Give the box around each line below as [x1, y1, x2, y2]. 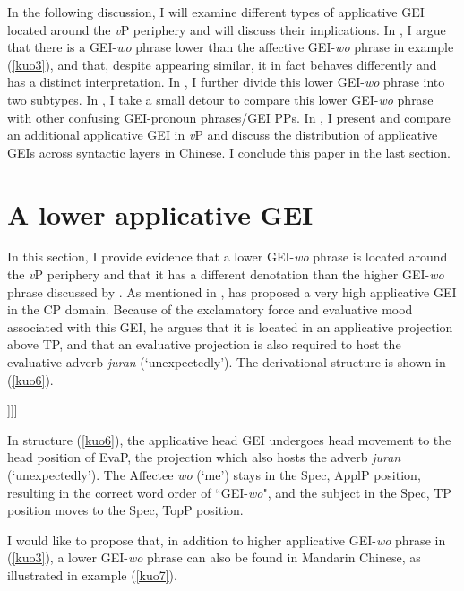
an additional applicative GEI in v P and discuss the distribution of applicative [7, 125, 438, 144]
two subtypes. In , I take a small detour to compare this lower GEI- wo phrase [7, 90, 434, 108]
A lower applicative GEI [7, 195, 314, 232]
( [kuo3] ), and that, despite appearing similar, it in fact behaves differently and [7, 55, 437, 73]
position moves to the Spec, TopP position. [7, 501, 244, 519]
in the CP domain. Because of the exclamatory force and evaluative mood [7, 300, 413, 319]
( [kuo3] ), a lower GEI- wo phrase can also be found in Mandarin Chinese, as [7, 548, 421, 567]
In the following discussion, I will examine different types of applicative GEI [7, 3, 425, 21]
